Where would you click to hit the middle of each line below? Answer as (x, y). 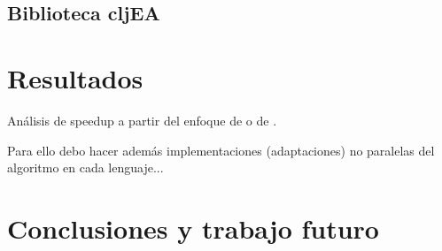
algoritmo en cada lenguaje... (85, 167)
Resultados (75, 77)
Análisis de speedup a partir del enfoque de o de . (142, 120)
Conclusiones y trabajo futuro (193, 228)
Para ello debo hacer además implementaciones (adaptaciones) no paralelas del (221, 150)
